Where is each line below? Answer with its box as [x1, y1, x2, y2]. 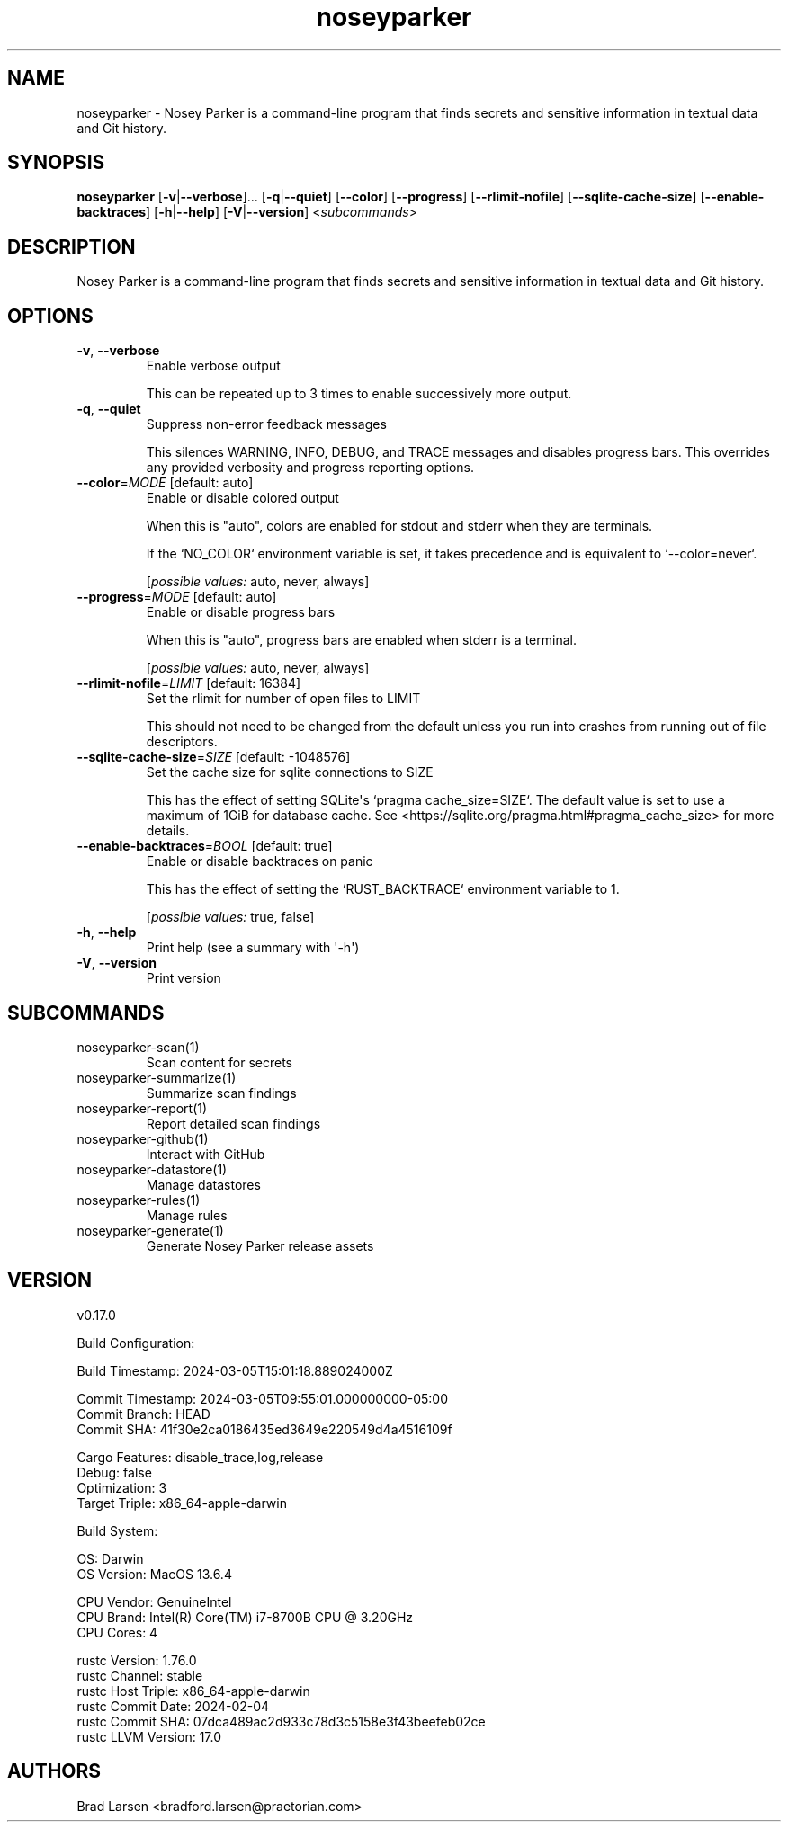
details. [146, 823, 190, 839]
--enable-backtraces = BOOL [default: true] [76, 838, 333, 854]
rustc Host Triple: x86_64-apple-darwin [76, 1682, 310, 1699]
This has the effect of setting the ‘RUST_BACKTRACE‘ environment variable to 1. [146, 881, 620, 897]
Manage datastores [146, 1176, 261, 1192]
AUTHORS [7, 1760, 102, 1783]
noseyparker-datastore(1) [76, 1161, 228, 1177]
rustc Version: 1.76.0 [76, 1652, 197, 1668]
